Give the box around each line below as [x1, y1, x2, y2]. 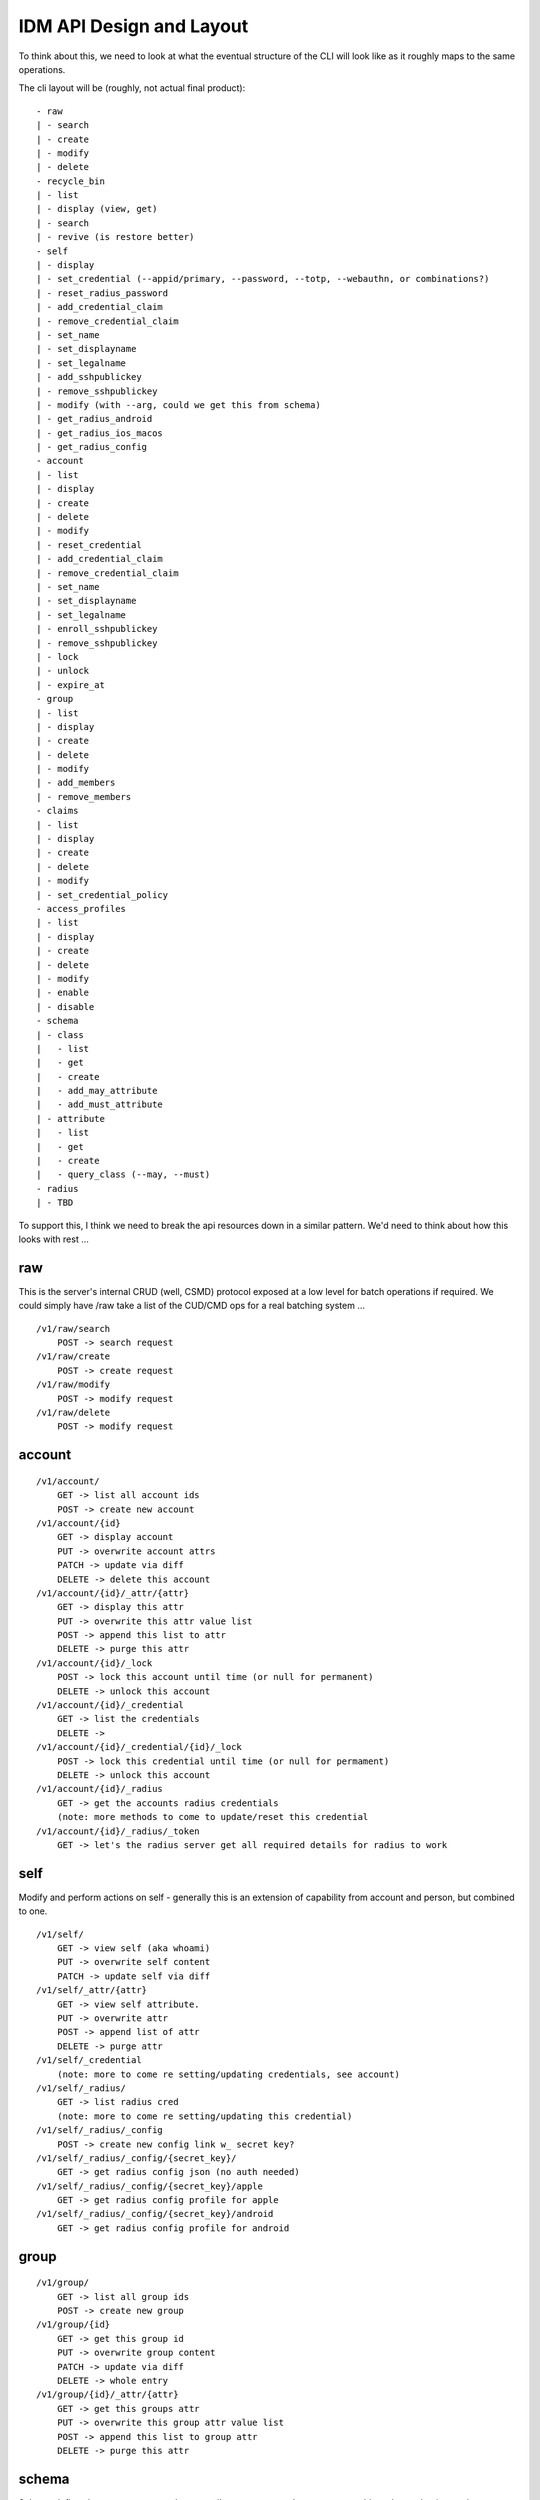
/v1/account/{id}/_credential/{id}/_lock [36, 1741, 242, 1753]
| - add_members [36, 777, 116, 789]
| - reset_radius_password [36, 287, 169, 299]
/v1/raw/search [36, 1323, 111, 1334]
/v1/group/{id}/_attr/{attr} [36, 2389, 179, 2400]
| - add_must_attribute [36, 1099, 164, 1110]
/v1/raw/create [36, 1351, 111, 1362]
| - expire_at [36, 679, 105, 690]
